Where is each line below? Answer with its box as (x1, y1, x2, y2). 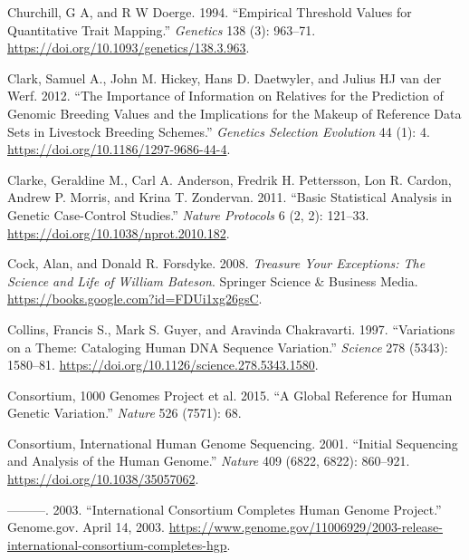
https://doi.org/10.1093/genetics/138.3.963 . (7, 38, 250, 57)
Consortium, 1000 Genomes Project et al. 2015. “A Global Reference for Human (7, 385, 453, 404)
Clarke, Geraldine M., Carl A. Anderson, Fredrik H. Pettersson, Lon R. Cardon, (7, 169, 452, 188)
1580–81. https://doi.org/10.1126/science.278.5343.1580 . (7, 355, 319, 374)
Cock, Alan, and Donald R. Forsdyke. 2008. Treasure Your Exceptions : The (7, 254, 426, 273)
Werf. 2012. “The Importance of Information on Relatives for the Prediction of (7, 86, 444, 105)
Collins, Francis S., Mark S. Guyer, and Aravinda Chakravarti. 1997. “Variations (7, 319, 455, 338)
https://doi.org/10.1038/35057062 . (7, 469, 199, 488)
